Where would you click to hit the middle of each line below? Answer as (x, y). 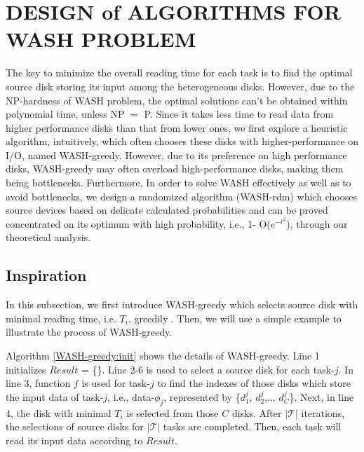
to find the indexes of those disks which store (254, 383)
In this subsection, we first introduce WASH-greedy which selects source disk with (182, 304)
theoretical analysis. (48, 237)
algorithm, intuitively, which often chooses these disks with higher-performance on (182, 141)
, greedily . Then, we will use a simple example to (235, 318)
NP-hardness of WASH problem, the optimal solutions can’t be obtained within (177, 100)
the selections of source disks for (75, 426)
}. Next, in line (322, 396)
